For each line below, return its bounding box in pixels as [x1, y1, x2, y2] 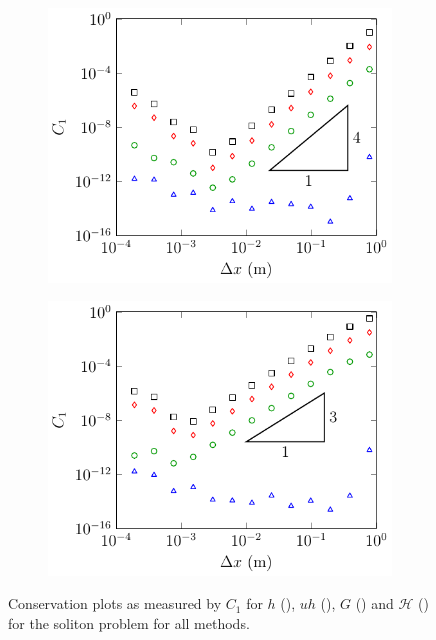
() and [355, 593, 394, 614]
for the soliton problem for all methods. [8, 612, 250, 633]
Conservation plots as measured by [8, 593, 222, 614]
